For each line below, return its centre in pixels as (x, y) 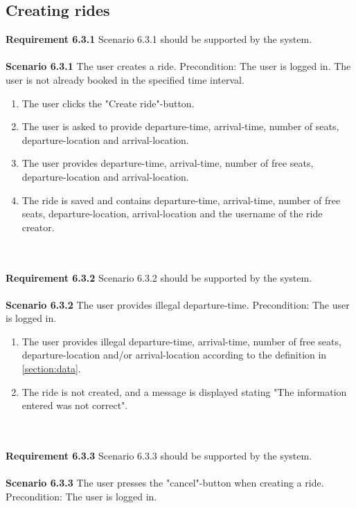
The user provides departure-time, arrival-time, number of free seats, (168, 163)
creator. (38, 227)
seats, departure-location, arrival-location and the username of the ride (172, 214)
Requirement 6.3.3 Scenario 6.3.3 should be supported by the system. (159, 456)
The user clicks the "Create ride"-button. (108, 103)
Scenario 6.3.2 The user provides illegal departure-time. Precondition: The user (178, 304)
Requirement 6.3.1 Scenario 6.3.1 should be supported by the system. (159, 39)
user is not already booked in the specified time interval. (125, 79)
